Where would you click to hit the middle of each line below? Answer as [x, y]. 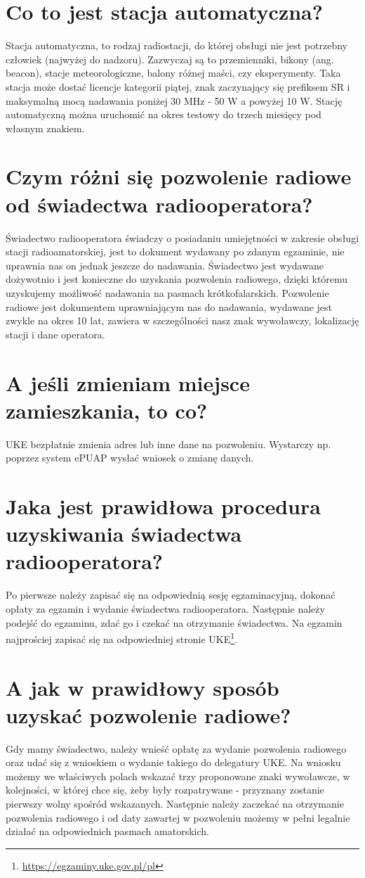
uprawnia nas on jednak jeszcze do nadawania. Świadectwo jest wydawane [165, 265]
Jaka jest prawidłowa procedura [163, 506]
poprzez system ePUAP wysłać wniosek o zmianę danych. [130, 458]
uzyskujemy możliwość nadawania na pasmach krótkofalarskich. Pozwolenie [167, 292]
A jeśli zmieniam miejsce [128, 382]
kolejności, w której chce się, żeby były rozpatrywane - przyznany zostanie [165, 790]
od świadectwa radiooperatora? [159, 204]
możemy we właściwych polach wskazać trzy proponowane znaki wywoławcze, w [178, 776]
